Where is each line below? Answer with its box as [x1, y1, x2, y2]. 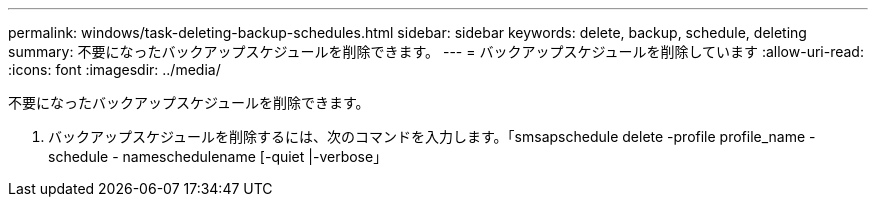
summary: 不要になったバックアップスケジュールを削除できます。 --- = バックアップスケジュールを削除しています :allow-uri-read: [8, 43, 864, 60]
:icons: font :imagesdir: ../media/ [8, 61, 221, 78]
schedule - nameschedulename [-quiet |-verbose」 [48, 148, 388, 165]
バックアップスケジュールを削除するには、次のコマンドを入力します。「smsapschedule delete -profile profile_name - [48, 128, 816, 145]
